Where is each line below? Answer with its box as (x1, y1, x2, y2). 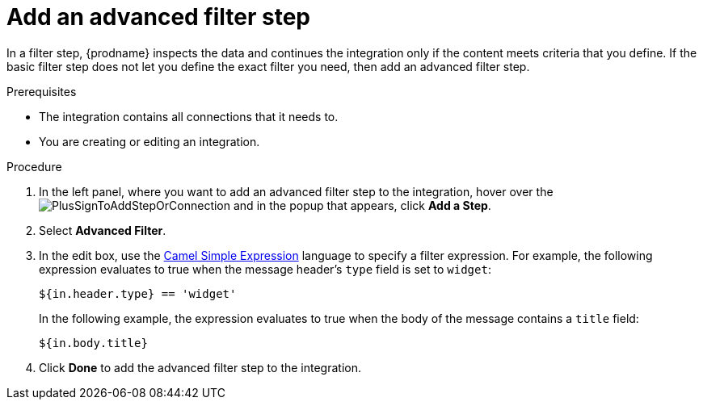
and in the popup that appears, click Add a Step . (233, 198, 491, 212)
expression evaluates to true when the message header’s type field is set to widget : (39, 262, 491, 276)
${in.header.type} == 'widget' (39, 287, 237, 300)
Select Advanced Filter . (39, 223, 166, 237)
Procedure (6, 159, 62, 174)
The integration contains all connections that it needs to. (39, 109, 339, 123)
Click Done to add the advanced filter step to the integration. (39, 360, 361, 375)
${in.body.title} (39, 336, 148, 349)
